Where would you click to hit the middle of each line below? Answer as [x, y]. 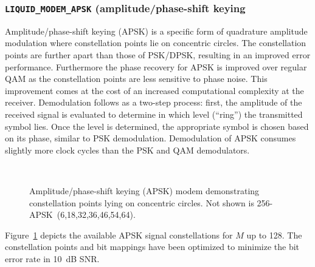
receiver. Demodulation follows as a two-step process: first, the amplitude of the [154, 102]
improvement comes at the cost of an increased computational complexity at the [154, 90]
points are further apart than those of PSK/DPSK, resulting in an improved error [158, 54]
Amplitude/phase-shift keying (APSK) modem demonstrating [144, 190]
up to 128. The [274, 235]
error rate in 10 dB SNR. [52, 258]
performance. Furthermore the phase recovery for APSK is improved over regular [156, 66]
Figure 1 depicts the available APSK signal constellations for [119, 235]
